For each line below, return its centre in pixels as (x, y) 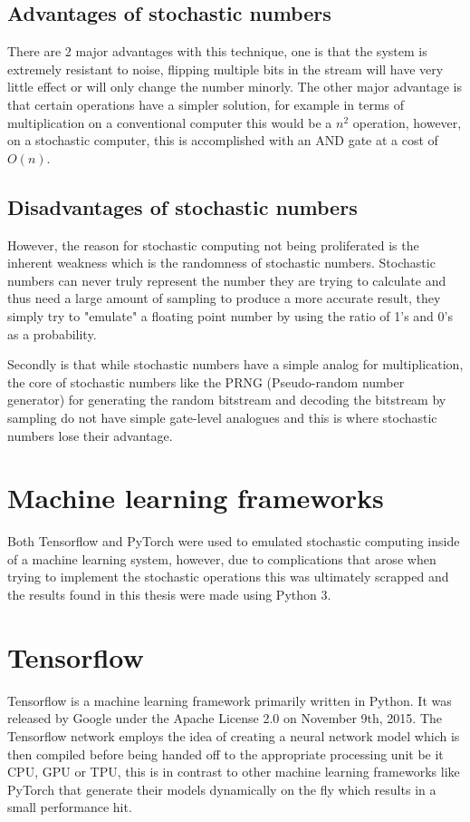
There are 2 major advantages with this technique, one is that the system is (217, 51)
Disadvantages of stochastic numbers (182, 206)
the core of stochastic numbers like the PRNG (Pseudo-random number (206, 382)
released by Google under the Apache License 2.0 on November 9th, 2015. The (225, 718)
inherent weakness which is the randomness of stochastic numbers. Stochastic (221, 263)
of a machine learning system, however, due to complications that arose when (222, 558)
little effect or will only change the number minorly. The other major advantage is (235, 87)
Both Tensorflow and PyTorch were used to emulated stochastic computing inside (234, 541)
